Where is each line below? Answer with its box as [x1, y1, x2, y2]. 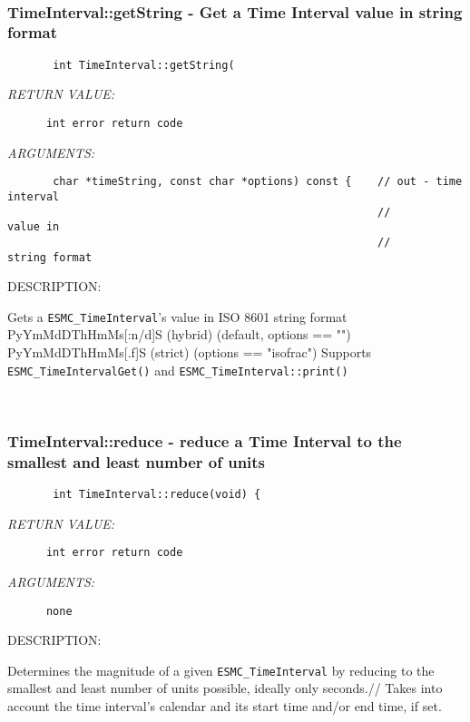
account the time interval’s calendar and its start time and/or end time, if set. [7, 697, 442, 715]
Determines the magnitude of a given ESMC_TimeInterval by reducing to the [7, 660, 435, 679]
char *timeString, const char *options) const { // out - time [53, 175, 463, 189]
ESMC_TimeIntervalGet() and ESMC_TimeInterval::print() [7, 360, 348, 379]
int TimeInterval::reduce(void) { [53, 488, 261, 501]
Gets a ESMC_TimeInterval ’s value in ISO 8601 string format [7, 307, 348, 326]
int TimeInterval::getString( [53, 58, 235, 72]
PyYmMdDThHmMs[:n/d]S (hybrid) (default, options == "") [7, 325, 351, 344]
